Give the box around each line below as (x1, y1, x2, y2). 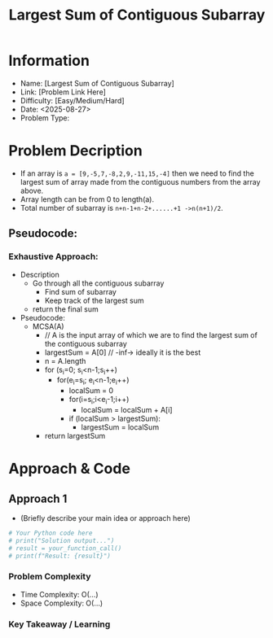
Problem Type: (20, 112, 70, 123)
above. (20, 186, 44, 195)
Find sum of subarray (44, 286, 117, 296)
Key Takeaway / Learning (8, 618, 111, 630)
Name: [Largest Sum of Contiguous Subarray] (20, 78, 175, 88)
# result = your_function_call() (8, 544, 122, 553)
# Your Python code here (8, 529, 93, 537)
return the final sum (32, 304, 99, 314)
